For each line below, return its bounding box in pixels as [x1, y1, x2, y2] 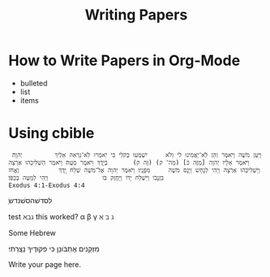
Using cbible [8, 124, 95, 143]
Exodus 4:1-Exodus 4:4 [8, 181, 85, 189]
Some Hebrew [8, 227, 57, 237]
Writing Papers [84, 6, 188, 24]
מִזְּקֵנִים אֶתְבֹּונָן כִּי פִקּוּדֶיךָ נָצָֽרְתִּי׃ [8, 244, 100, 253]
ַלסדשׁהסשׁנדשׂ [8, 195, 53, 205]
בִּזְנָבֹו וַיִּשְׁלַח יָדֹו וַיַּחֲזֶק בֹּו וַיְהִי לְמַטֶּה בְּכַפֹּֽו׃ [8, 173, 165, 182]
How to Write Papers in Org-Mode [8, 51, 241, 70]
